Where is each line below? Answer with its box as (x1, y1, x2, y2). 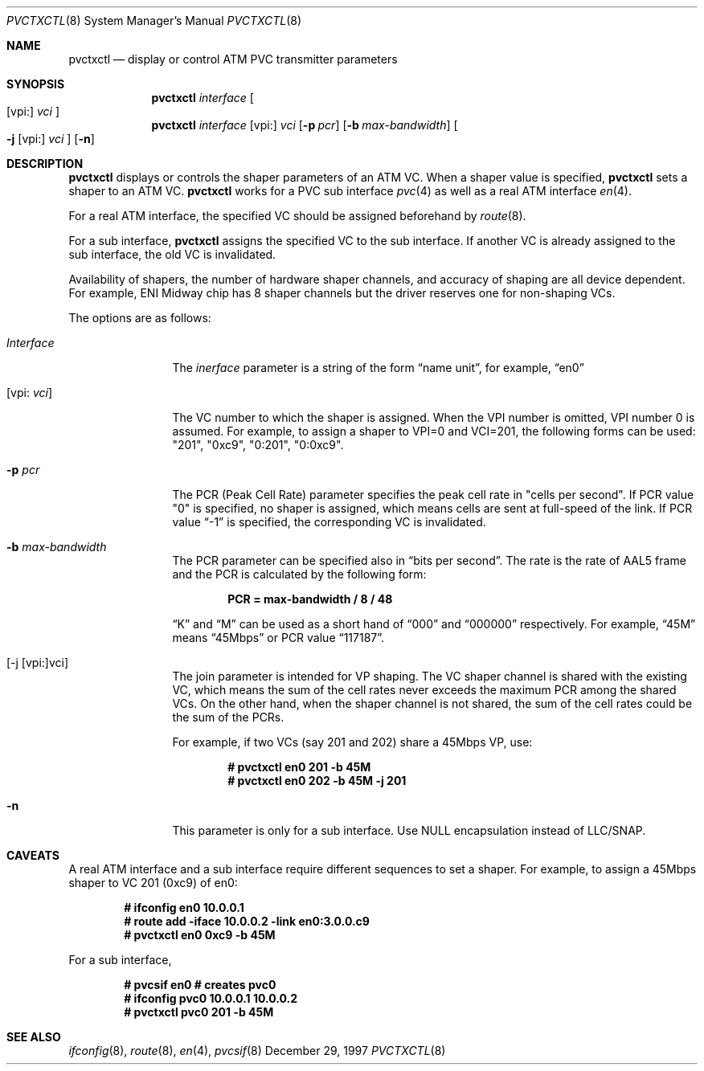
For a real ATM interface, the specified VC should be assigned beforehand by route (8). (68, 209, 526, 223)
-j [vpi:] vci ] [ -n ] (6, 132, 95, 145)
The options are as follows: (68, 311, 211, 325)
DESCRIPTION (6, 157, 84, 170)
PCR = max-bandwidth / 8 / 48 (227, 592, 393, 606)
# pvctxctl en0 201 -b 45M (227, 760, 371, 774)
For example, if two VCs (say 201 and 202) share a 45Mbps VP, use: (172, 735, 533, 749)
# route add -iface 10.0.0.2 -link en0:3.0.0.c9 (124, 914, 370, 928)
